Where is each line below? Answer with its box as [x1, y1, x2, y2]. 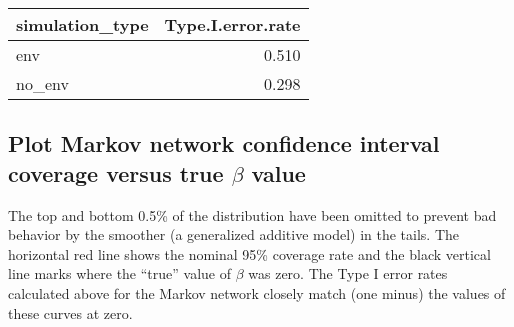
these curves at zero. [8, 302, 133, 323]
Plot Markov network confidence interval [8, 128, 440, 159]
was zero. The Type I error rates [248, 263, 448, 284]
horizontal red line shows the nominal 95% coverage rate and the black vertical [8, 243, 491, 264]
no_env [16, 72, 69, 95]
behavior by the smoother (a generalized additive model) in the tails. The [8, 224, 459, 245]
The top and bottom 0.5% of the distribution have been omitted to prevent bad [8, 204, 497, 225]
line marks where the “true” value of [8, 263, 232, 284]
